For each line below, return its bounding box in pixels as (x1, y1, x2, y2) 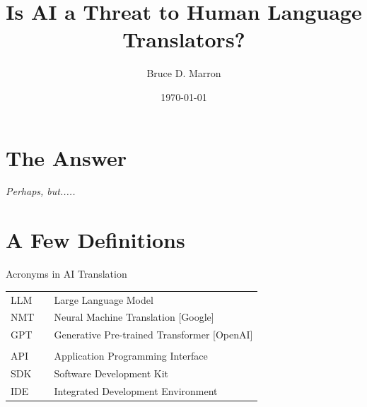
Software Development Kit (54, 366, 169, 381)
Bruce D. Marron (146, 66, 221, 81)
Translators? (122, 25, 245, 54)
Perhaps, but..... (6, 184, 76, 199)
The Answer (6, 143, 127, 172)
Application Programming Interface (54, 348, 208, 363)
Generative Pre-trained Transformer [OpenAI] (54, 327, 253, 342)
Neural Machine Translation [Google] (54, 309, 214, 324)
